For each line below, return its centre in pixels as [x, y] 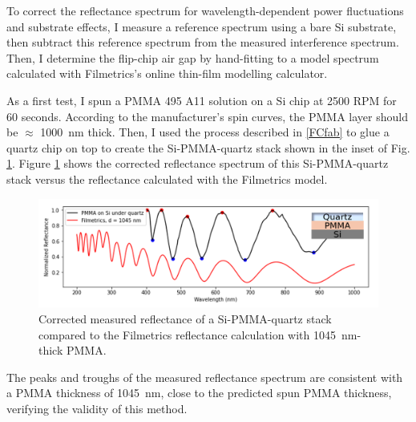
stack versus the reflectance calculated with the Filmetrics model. [167, 179]
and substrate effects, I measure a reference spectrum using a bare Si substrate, [202, 26]
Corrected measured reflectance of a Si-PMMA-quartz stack [185, 318]
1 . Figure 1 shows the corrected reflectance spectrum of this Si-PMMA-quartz [198, 163]
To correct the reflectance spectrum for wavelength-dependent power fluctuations [205, 10]
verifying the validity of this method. [97, 408]
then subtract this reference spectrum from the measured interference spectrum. [203, 42]
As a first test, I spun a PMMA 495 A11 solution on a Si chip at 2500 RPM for [202, 100]
